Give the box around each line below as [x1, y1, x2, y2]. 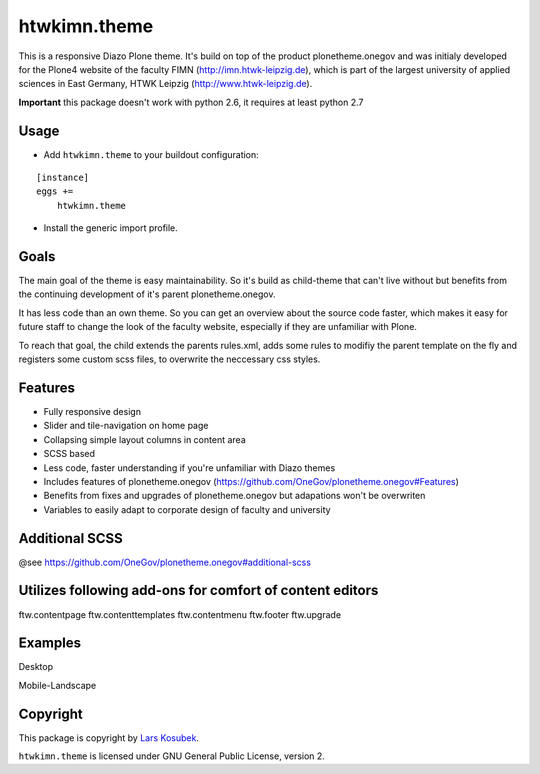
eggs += [36, 186, 74, 197]
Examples [18, 635, 82, 652]
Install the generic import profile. [43, 222, 179, 234]
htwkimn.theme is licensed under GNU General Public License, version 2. [18, 750, 325, 762]
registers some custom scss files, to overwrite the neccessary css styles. [18, 353, 321, 365]
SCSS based [43, 448, 95, 460]
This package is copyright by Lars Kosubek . [18, 731, 200, 744]
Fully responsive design [43, 405, 142, 417]
